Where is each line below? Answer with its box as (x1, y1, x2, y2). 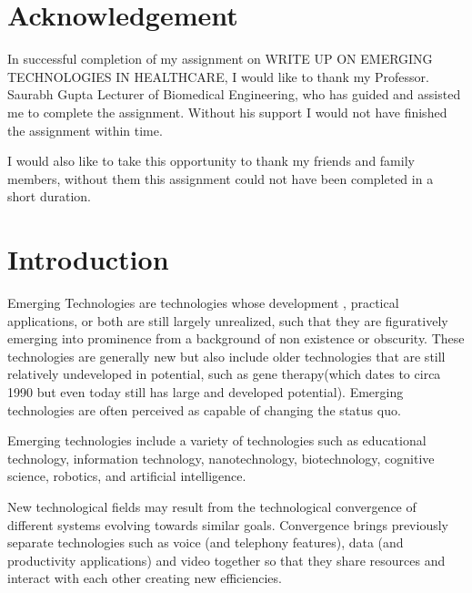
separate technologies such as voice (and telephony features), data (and (7, 533, 404, 552)
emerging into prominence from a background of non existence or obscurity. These (7, 329, 465, 348)
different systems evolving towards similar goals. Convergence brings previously (7, 515, 448, 534)
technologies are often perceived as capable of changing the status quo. (7, 400, 401, 419)
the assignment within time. (7, 120, 163, 139)
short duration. (7, 187, 91, 206)
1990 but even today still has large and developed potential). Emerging (7, 382, 404, 401)
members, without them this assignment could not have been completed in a (7, 169, 434, 188)
